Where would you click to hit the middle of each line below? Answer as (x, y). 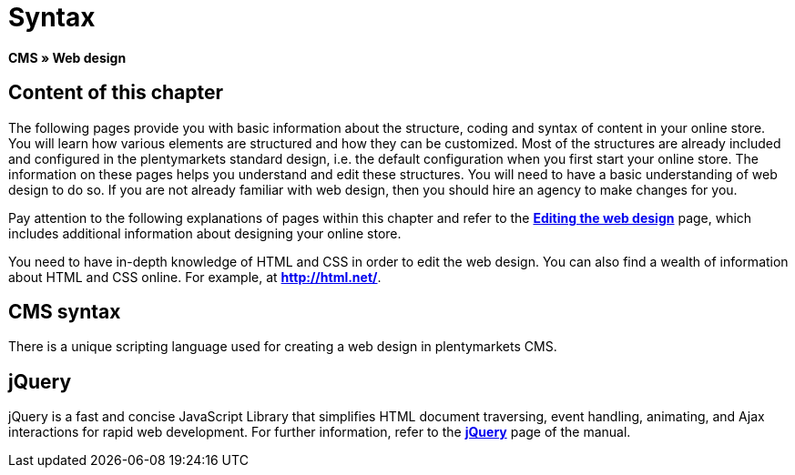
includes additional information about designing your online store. (205, 233)
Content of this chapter (116, 93)
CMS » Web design (67, 57)
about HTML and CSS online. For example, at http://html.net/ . (195, 277)
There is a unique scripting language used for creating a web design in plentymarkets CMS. (283, 347)
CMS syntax (65, 312)
